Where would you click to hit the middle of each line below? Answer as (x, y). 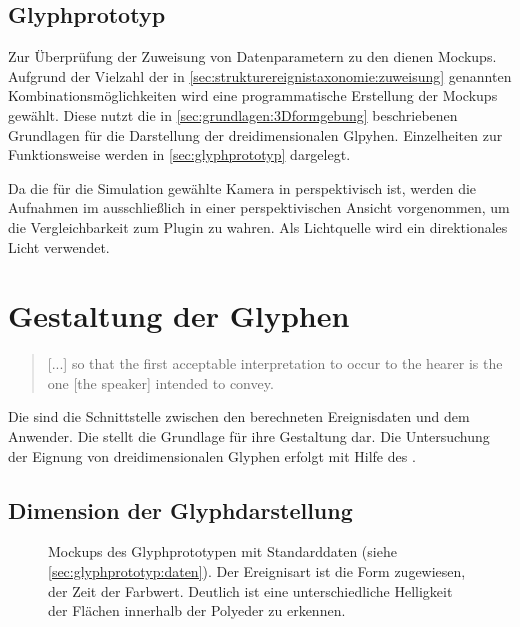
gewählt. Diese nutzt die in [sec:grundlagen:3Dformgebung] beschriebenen (233, 114)
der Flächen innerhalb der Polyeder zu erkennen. (197, 610)
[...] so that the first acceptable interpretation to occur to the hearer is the (275, 363)
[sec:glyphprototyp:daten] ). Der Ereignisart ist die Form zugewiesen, (257, 571)
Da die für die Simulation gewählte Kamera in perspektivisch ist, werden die (242, 187)
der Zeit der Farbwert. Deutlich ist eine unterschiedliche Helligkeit (250, 590)
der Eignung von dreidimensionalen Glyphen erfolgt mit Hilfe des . (212, 455)
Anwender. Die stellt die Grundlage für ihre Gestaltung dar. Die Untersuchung (249, 436)
